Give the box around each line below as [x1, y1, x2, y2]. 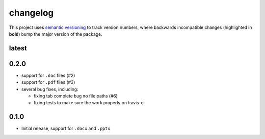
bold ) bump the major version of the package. [9, 31, 103, 37]
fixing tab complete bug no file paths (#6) [33, 93, 118, 99]
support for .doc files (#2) [21, 72, 76, 78]
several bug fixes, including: [21, 86, 79, 92]
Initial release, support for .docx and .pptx [21, 125, 110, 132]
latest [9, 44, 27, 52]
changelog [9, 7, 54, 18]
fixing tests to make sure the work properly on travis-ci [33, 100, 145, 106]
